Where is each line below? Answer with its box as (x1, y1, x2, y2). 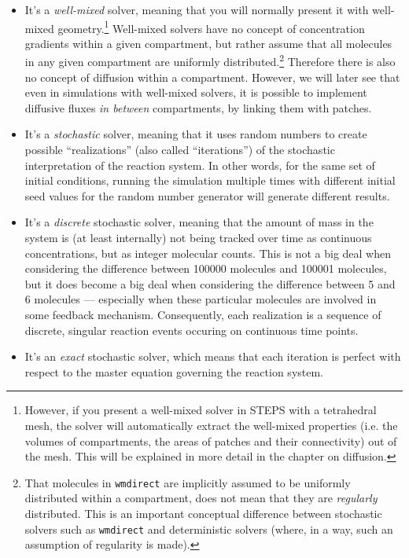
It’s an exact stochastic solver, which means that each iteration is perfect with (24, 348, 401, 365)
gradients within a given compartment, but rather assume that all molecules (24, 35, 392, 51)
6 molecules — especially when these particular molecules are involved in (24, 291, 377, 307)
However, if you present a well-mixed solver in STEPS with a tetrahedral (24, 402, 377, 418)
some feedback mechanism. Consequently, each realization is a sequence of (24, 307, 381, 322)
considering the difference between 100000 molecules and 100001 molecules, (24, 260, 387, 277)
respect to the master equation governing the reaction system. (24, 363, 323, 380)
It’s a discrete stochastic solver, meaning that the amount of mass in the (24, 214, 374, 230)
